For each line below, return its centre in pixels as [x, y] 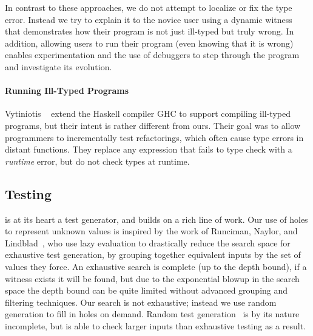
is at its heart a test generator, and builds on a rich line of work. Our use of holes [156, 219]
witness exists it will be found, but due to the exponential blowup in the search [152, 278]
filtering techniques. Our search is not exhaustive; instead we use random [141, 302]
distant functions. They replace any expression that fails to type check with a [149, 149]
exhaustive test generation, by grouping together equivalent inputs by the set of [153, 255]
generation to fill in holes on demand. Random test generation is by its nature [152, 314]
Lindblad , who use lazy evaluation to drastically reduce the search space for [148, 242]
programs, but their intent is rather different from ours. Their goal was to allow [153, 125]
